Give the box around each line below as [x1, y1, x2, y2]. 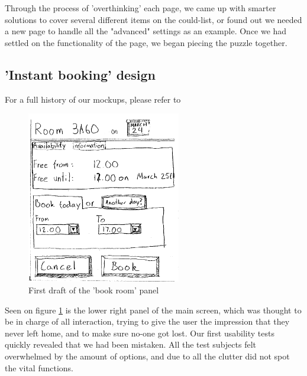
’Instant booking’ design [5, 65, 156, 83]
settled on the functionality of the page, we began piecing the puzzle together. [5, 36, 287, 48]
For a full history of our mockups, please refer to [5, 93, 181, 105]
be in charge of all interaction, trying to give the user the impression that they [5, 315, 290, 328]
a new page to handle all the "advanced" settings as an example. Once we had [5, 25, 287, 37]
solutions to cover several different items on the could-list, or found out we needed [5, 13, 302, 25]
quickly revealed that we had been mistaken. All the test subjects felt [5, 338, 256, 351]
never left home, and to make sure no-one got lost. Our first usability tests [5, 326, 274, 339]
